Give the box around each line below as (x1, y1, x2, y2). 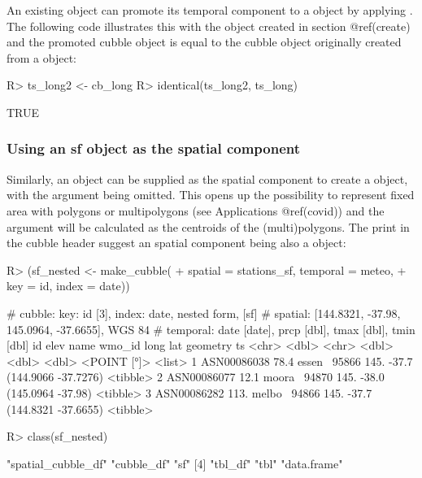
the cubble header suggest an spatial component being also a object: (7, 234, 346, 251)
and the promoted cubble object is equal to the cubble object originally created (7, 33, 402, 50)
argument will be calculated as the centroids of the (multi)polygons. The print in (7, 218, 410, 235)
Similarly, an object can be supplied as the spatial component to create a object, (7, 170, 408, 187)
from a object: (7, 49, 76, 66)
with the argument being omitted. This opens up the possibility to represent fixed (7, 186, 415, 203)
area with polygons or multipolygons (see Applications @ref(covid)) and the (7, 202, 385, 219)
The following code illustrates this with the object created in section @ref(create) (7, 17, 411, 34)
